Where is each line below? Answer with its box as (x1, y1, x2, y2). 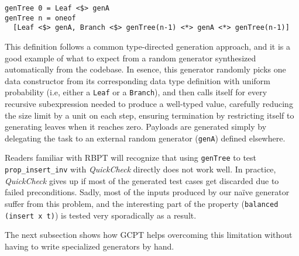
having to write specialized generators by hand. (5, 240, 174, 252)
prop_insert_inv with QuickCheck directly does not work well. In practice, (5, 163, 276, 175)
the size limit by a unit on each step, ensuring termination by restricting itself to (5, 109, 294, 121)
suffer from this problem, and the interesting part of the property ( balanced (5, 197, 279, 209)
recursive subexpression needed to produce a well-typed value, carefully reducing (5, 98, 293, 109)
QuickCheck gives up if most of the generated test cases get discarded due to (5, 174, 279, 186)
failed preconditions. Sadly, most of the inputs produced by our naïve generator (5, 186, 290, 198)
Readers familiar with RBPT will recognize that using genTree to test (5, 151, 257, 164)
